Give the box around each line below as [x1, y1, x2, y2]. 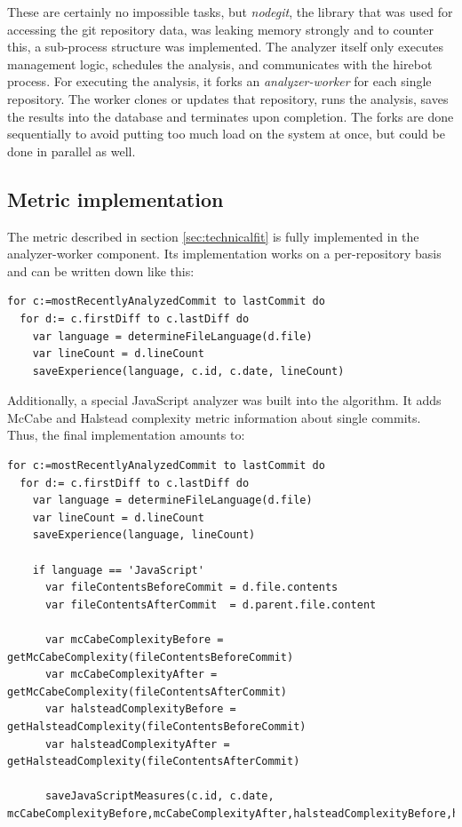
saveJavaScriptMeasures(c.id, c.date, [44, 790, 275, 803]
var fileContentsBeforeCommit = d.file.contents [44, 581, 339, 594]
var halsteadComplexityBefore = [44, 703, 236, 716]
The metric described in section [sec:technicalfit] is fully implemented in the [7, 227, 419, 245]
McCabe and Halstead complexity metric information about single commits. [7, 408, 421, 426]
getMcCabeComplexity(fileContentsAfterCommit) [7, 685, 287, 698]
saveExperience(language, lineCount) [32, 529, 256, 542]
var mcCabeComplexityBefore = [44, 633, 224, 647]
